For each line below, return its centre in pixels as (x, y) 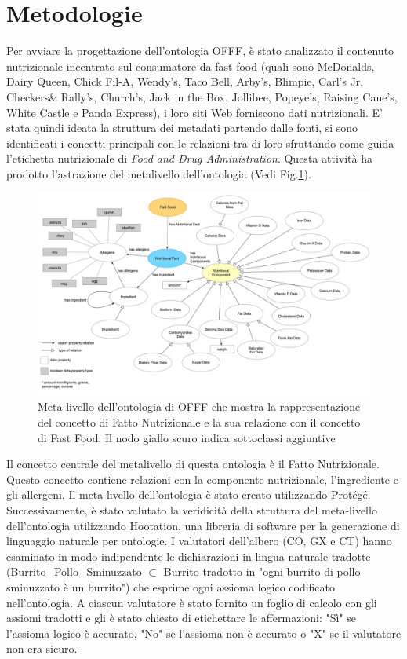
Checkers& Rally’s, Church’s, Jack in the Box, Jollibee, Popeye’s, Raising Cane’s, (202, 96)
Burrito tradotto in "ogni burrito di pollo (262, 571)
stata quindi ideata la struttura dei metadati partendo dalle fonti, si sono (182, 128)
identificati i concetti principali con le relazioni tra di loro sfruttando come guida (200, 143)
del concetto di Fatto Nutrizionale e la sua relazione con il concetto (199, 422)
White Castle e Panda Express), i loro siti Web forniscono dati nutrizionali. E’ (194, 112)
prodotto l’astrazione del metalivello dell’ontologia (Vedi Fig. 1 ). (159, 173)
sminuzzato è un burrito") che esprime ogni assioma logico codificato (171, 586)
